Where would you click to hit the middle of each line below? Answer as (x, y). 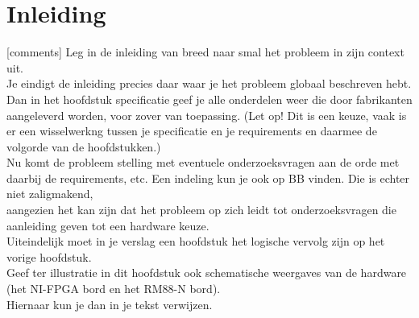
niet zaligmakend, (50, 194)
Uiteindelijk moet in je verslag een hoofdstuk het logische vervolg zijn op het (196, 241)
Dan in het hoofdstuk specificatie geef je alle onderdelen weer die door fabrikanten (209, 99)
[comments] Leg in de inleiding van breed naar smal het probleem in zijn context (205, 52)
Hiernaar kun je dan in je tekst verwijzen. (110, 304)
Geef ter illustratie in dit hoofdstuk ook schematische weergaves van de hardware (207, 273)
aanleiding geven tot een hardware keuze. (108, 225)
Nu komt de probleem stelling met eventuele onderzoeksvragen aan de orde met (203, 162)
